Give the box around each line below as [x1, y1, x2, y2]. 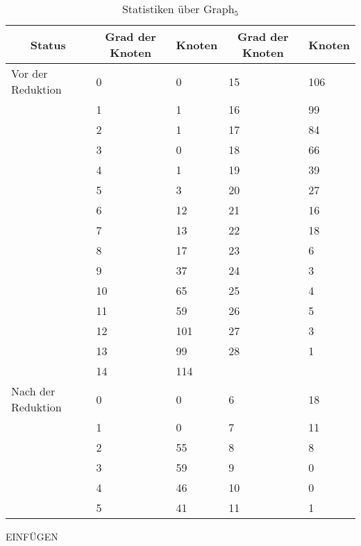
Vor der [11, 65, 48, 81]
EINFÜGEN [6, 529, 58, 543]
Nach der [11, 383, 56, 399]
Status [30, 36, 66, 53]
